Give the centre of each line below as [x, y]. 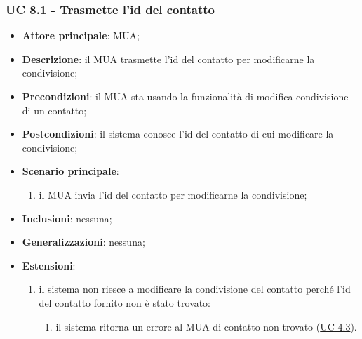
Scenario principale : [71, 171]
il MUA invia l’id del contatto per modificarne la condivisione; [173, 194]
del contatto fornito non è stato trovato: [125, 302]
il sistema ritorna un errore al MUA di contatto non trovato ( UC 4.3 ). [206, 326]
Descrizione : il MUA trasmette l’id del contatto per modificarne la [168, 59]
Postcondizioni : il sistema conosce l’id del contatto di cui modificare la [178, 134]
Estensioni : [49, 265]
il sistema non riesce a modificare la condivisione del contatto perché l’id [195, 289]
